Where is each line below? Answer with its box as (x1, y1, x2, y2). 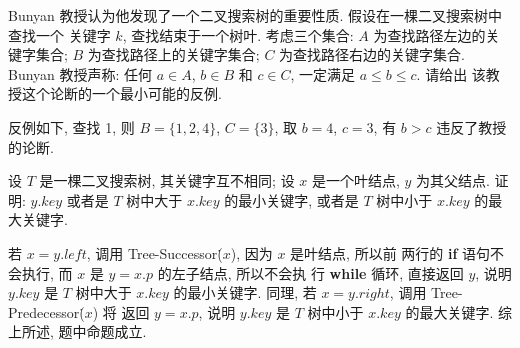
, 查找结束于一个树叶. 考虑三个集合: (122, 24, 354, 45)
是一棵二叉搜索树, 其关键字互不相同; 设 (39, 170, 295, 191)
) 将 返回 (92, 301, 150, 322)
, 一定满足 (290, 63, 356, 84)
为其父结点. (416, 170, 490, 191)
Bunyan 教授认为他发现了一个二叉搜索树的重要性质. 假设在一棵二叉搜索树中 (8, 5, 503, 25)
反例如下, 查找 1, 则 (8, 116, 135, 137)
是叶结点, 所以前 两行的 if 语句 (290, 242, 491, 263)
